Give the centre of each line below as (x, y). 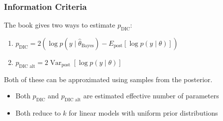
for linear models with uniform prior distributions (143, 113)
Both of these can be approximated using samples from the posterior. (108, 79)
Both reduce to (38, 113)
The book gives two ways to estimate (60, 25)
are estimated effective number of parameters (151, 96)
